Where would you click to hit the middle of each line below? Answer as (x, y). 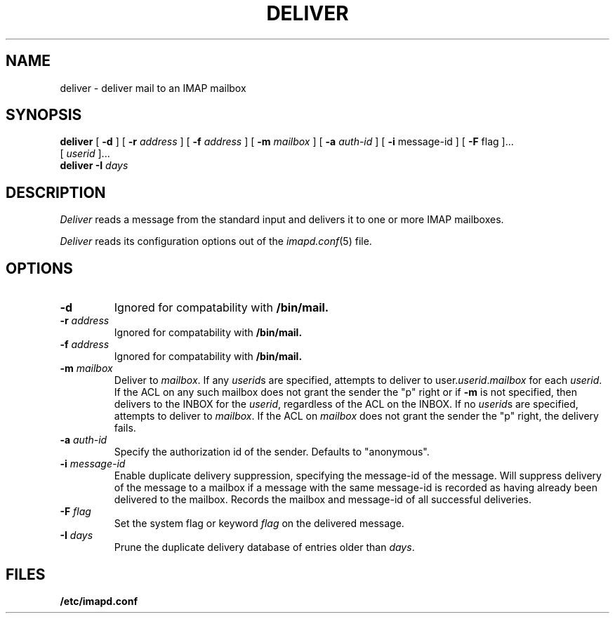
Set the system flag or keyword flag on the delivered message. (259, 524)
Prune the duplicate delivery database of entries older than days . (264, 547)
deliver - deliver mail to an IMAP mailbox (153, 88)
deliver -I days (94, 166)
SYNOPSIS (44, 115)
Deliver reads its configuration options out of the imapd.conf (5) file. (216, 241)
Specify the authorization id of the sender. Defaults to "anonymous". (272, 452)
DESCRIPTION (56, 192)
